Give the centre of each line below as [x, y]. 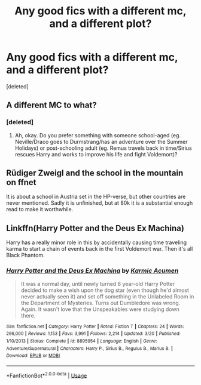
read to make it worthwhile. [40, 210]
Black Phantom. [25, 255]
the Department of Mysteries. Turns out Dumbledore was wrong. [100, 303]
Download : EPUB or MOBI [33, 356]
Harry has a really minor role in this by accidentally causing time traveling [97, 242]
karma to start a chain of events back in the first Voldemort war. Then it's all [100, 249]
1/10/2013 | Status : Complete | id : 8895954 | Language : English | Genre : [82, 341]
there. [28, 315]
